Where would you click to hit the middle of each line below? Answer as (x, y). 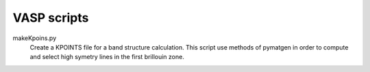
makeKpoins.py (35, 38)
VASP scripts (51, 18)
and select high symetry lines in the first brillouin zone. (107, 57)
